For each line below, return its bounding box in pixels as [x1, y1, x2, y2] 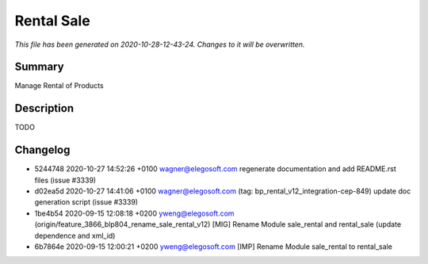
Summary [14, 60, 64, 74]
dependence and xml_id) [34, 231, 116, 240]
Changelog [14, 143, 71, 157]
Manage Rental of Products [14, 81, 104, 90]
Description [14, 101, 75, 115]
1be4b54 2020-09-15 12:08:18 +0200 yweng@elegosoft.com [34, 209, 235, 218]
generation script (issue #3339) [34, 197, 139, 207]
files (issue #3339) [34, 175, 97, 185]
